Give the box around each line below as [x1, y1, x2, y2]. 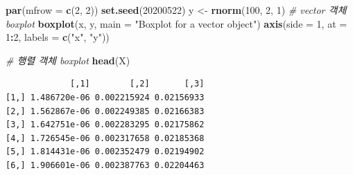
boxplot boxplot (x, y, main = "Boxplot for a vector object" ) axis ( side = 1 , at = [6, 16, 347, 30]
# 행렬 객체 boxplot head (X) [6, 53, 130, 67]
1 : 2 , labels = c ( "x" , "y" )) [6, 30, 110, 44]
